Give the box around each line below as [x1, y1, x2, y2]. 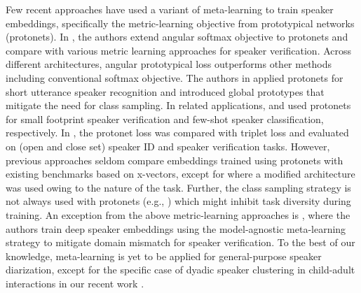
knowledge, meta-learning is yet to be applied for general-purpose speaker [6, 248, 322, 263]
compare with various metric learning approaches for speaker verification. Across [6, 43, 352, 57]
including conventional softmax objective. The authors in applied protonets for [6, 70, 343, 85]
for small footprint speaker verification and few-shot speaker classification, [6, 111, 324, 126]
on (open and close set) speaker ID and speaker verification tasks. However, [6, 138, 330, 153]
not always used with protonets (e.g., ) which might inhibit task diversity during [6, 194, 351, 208]
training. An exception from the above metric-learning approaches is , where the [6, 207, 350, 222]
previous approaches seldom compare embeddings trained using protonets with [6, 152, 343, 167]
